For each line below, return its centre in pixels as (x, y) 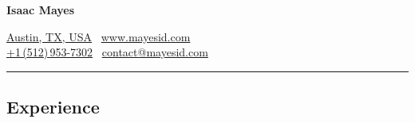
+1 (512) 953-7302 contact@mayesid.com (107, 52)
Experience (53, 107)
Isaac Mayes (41, 10)
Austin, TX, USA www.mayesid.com (99, 36)
